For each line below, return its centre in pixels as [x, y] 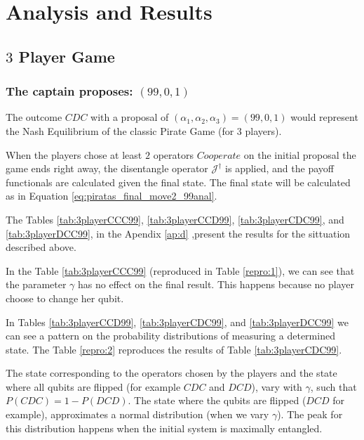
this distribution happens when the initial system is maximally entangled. [164, 428]
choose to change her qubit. [65, 298]
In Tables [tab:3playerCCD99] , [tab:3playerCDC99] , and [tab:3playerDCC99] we [177, 322]
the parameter [36, 284]
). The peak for [310, 414]
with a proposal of [130, 117]
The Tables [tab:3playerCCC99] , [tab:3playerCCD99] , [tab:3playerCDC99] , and [175, 219]
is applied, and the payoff [279, 168]
